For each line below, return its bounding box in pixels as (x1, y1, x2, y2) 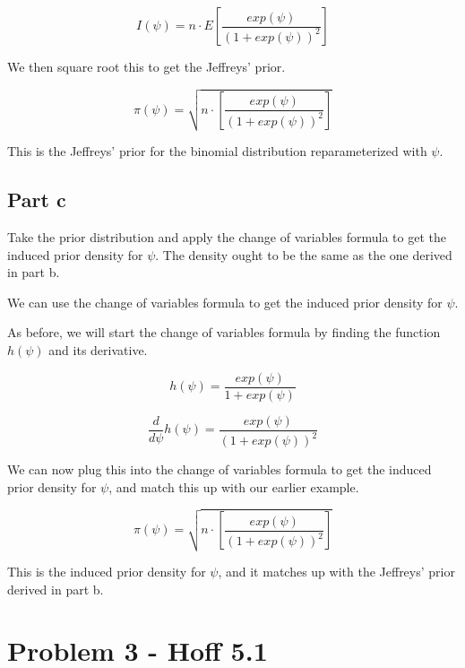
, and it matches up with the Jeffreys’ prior (218, 561, 455, 580)
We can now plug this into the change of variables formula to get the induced (7, 460, 432, 479)
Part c (7, 186, 66, 213)
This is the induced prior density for (7, 561, 206, 580)
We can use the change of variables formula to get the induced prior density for (7, 292, 443, 311)
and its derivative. (48, 341, 148, 360)
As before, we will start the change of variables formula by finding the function (7, 323, 441, 342)
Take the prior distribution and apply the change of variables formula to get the (7, 228, 446, 247)
